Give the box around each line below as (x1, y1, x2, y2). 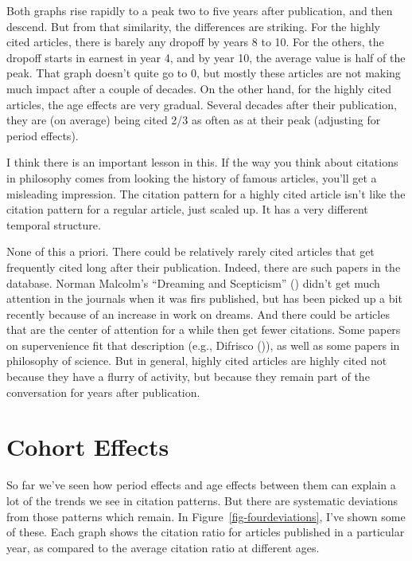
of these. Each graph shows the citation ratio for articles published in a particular (6, 524, 405, 540)
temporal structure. (6, 216, 101, 233)
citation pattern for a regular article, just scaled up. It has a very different (6, 201, 368, 218)
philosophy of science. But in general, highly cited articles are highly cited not (6, 352, 387, 369)
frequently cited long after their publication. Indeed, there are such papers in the (6, 258, 401, 275)
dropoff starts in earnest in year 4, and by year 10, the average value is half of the (6, 49, 406, 65)
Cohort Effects (6, 430, 169, 463)
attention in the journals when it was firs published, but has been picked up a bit (6, 290, 402, 307)
